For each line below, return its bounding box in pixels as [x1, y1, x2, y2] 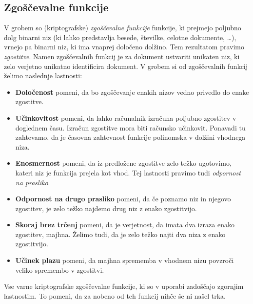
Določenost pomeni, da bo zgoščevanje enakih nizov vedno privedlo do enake [15, 87, 249, 97]
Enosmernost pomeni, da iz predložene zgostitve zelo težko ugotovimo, [15, 158, 232, 168]
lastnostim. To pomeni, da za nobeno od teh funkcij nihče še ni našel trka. [4, 290, 226, 301]
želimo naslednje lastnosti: [4, 70, 82, 81]
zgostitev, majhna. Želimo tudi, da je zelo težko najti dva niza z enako [15, 229, 226, 239]
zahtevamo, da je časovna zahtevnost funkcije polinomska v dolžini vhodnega [15, 132, 246, 142]
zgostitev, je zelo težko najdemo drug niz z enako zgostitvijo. [15, 203, 197, 213]
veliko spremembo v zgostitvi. [15, 264, 104, 275]
